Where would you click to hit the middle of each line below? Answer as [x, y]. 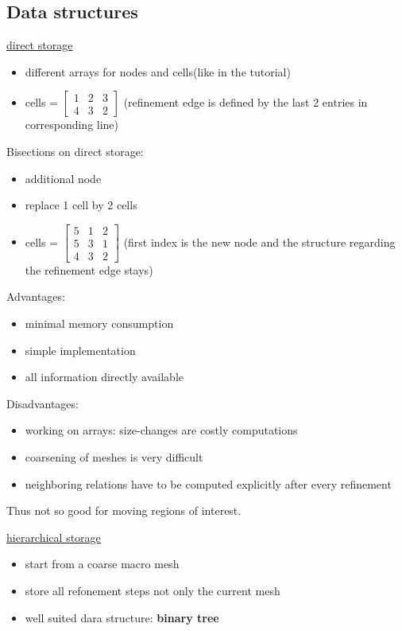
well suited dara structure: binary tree [122, 617]
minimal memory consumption [99, 323]
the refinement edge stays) [89, 269]
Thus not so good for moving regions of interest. [124, 510]
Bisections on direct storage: [75, 151]
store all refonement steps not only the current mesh [153, 590]
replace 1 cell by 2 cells [81, 205]
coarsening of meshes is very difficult [114, 457]
